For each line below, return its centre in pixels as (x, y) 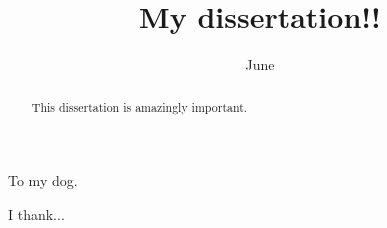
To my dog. (43, 180)
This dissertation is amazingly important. (139, 106)
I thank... (36, 213)
